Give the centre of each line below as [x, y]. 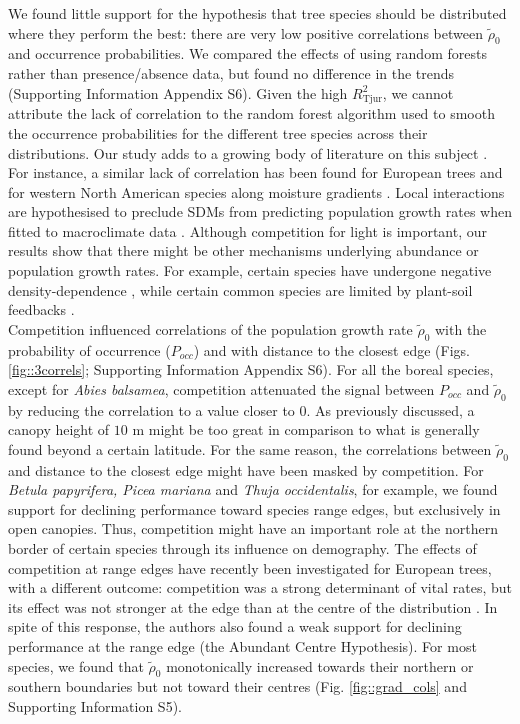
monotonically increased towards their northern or [320, 665]
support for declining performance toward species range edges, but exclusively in [254, 508]
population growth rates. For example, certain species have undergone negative [250, 270]
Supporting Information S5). [95, 705]
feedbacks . [41, 309]
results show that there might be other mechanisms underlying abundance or [243, 250]
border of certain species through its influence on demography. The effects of [242, 547]
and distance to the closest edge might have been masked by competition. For [246, 469]
